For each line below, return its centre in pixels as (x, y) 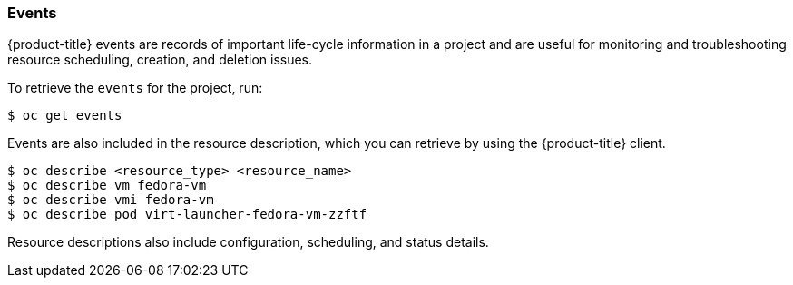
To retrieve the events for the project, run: (135, 88)
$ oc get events (65, 116)
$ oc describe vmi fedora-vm (111, 200)
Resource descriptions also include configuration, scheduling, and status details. (248, 242)
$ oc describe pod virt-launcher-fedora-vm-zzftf (187, 215)
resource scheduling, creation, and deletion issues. (160, 60)
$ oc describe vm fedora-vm (107, 186)
